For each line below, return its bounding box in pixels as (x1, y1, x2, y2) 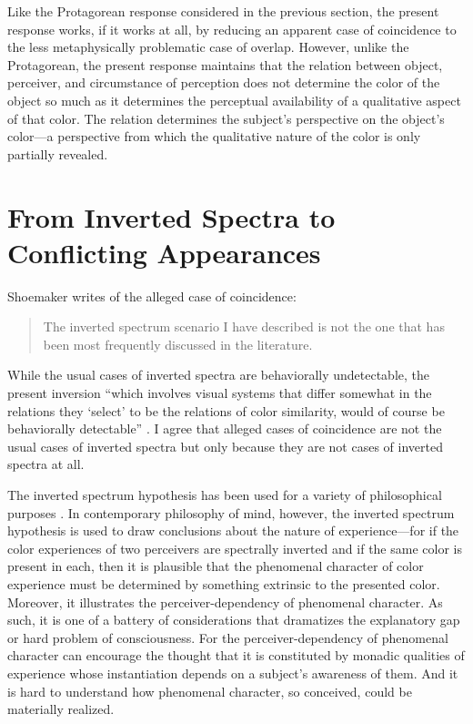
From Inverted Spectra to (7, 198, 336, 235)
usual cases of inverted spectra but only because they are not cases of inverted (7, 436, 443, 455)
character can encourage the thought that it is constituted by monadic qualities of (7, 646, 465, 665)
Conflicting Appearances (7, 233, 321, 270)
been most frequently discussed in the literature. (43, 334, 313, 353)
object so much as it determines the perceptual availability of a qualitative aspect (7, 90, 461, 109)
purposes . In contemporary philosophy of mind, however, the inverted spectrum (7, 503, 455, 522)
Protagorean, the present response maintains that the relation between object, (7, 55, 443, 74)
